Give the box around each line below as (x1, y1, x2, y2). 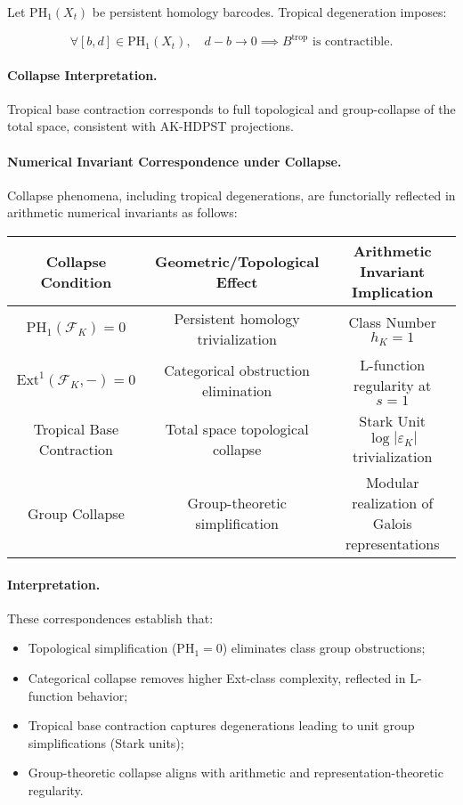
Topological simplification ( (28, 638, 177, 657)
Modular (365, 472, 419, 493)
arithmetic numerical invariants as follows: (7, 203, 238, 222)
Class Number (348, 312, 436, 333)
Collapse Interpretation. (7, 65, 158, 84)
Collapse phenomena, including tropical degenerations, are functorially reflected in (7, 185, 456, 204)
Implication (351, 281, 434, 303)
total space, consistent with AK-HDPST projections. (7, 117, 294, 135)
